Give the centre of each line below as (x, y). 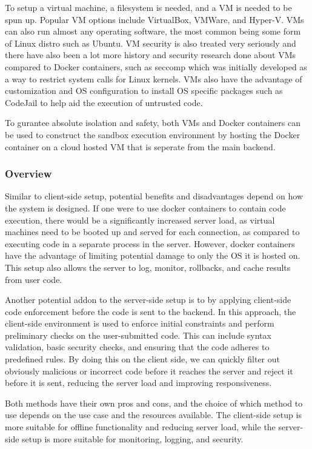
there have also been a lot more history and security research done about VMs (151, 55)
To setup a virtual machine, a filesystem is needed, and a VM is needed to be (148, 7)
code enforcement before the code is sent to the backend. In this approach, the (151, 311)
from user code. (34, 279)
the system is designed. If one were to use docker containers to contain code (145, 208)
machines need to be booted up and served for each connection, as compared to (152, 232)
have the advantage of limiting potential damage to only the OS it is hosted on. (153, 255)
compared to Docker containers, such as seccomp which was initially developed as (156, 66)
